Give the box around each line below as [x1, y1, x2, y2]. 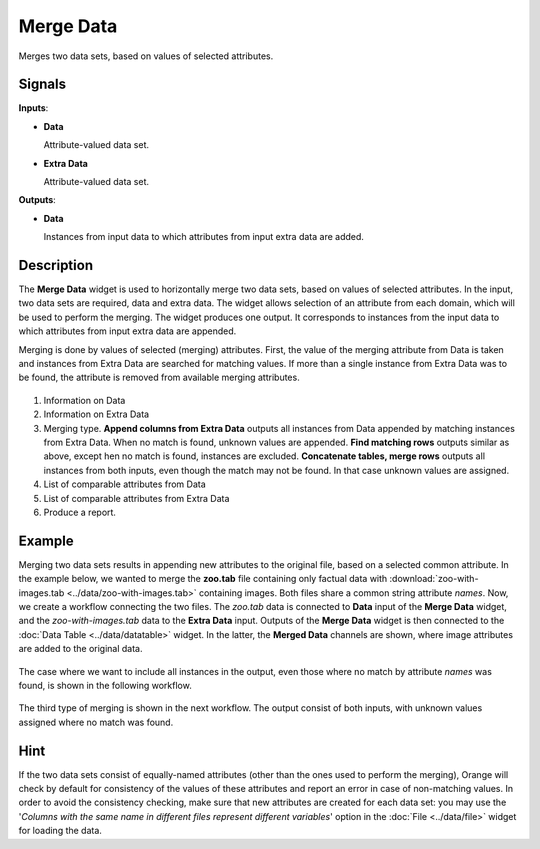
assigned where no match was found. [18, 716, 174, 728]
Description [18, 257, 94, 274]
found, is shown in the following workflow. [18, 679, 192, 691]
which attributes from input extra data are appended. [18, 325, 237, 337]
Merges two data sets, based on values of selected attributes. [18, 50, 274, 62]
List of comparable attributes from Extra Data [43, 492, 230, 504]
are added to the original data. [18, 643, 144, 655]
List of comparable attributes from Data [43, 478, 207, 490]
